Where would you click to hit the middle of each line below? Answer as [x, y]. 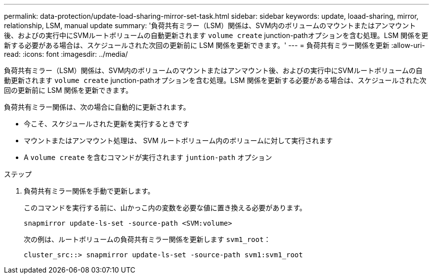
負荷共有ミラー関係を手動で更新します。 [89, 191]
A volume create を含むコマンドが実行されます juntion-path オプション [148, 157]
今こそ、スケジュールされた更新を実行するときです [107, 124]
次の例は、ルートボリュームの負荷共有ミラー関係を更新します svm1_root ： [147, 239]
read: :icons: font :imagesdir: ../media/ [66, 54]
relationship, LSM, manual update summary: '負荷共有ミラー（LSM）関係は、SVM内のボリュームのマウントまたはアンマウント [210, 25]
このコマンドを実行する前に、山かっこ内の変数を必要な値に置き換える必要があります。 [165, 208]
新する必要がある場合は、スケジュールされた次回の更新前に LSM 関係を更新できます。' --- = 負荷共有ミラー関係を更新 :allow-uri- [215, 45]
